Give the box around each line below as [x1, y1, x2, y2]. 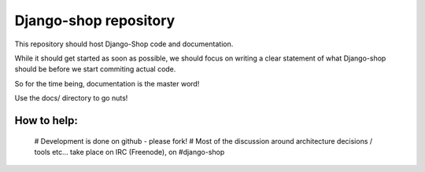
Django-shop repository [14, 12, 176, 29]
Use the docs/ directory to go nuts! [14, 93, 128, 103]
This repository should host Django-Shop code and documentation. [14, 39, 234, 49]
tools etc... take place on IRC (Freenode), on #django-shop [34, 147, 225, 156]
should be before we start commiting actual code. [14, 64, 176, 74]
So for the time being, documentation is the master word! [14, 79, 200, 88]
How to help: [14, 114, 78, 127]
